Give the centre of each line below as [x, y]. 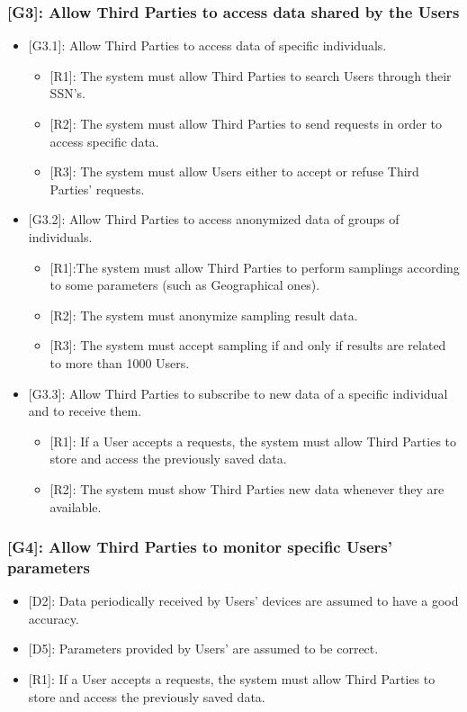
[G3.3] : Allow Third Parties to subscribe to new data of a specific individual [238, 393]
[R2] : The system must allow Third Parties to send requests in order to [246, 123]
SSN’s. [67, 93]
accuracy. [54, 618]
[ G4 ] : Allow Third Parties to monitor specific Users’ [200, 547]
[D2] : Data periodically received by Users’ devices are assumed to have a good [243, 601]
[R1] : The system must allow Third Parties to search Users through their [251, 75]
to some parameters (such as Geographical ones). [185, 285]
